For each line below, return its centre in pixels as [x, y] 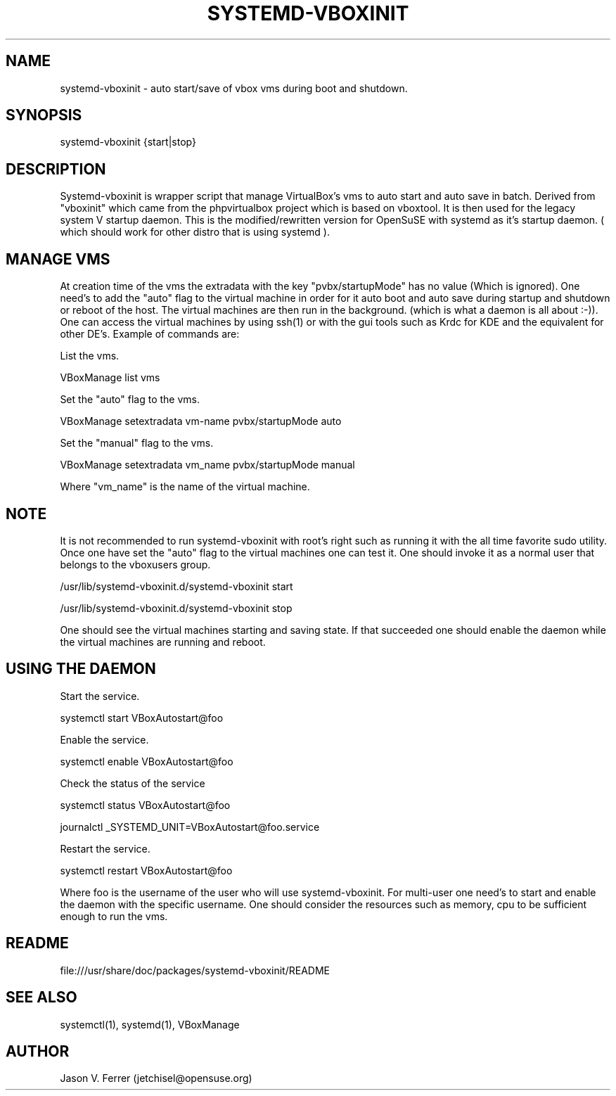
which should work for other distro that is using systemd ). [195, 232]
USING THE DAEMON [81, 669]
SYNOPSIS [44, 115]
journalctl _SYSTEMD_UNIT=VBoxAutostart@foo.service [190, 827]
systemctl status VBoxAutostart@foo [145, 805]
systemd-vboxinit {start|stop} [128, 142]
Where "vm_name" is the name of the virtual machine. [185, 487]
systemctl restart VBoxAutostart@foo [146, 870]
